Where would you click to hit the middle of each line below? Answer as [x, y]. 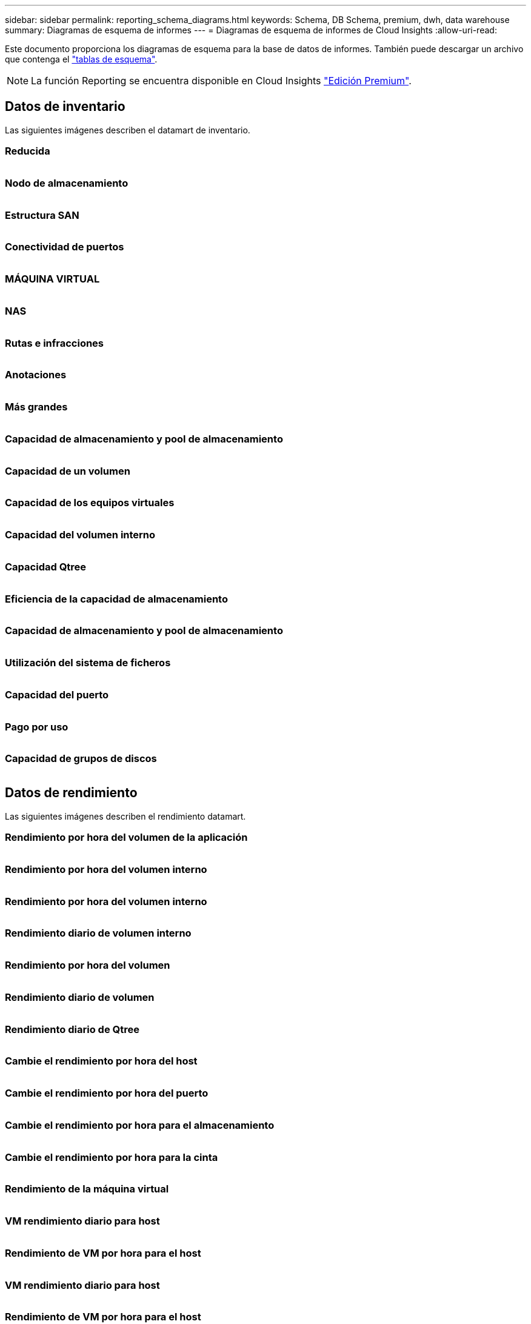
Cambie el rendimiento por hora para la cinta [112, 1157]
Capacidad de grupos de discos [81, 759]
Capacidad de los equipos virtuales [90, 503]
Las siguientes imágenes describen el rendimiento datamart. [125, 816]
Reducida [28, 151]
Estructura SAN [42, 215]
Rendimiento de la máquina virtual [87, 1189]
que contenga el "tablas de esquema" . [81, 59]
